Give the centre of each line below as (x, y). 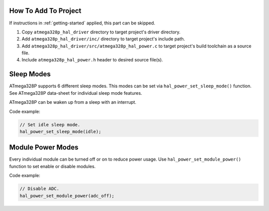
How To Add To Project (45, 11)
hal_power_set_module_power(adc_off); (67, 196)
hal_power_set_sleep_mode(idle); (61, 131)
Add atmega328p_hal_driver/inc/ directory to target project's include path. (103, 39)
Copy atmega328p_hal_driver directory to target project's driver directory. (101, 32)
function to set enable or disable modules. (52, 166)
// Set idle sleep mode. (50, 124)
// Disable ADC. (40, 189)
